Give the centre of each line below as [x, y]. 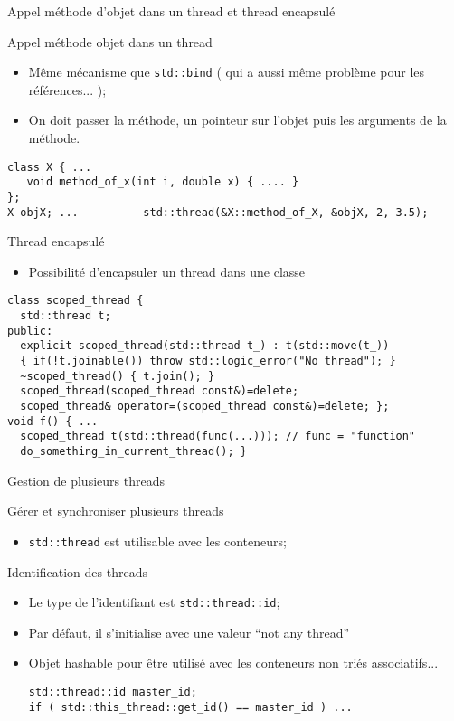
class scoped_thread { [76, 301]
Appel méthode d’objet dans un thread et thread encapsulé [171, 11]
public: [30, 331]
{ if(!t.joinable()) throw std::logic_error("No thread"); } [208, 361]
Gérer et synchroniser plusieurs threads [116, 511]
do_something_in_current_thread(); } [133, 451]
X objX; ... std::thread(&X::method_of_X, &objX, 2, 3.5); [218, 212]
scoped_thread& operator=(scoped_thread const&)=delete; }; [205, 407]
